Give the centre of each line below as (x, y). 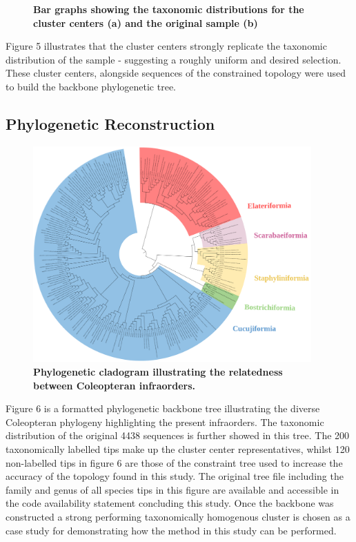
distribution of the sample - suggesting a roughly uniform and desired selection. (174, 59)
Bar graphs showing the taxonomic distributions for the (169, 9)
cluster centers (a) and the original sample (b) (146, 22)
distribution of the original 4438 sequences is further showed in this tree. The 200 (178, 435)
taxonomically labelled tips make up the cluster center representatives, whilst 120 (178, 449)
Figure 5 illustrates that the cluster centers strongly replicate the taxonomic (166, 46)
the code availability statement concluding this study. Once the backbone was (170, 503)
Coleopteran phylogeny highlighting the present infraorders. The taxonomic (165, 422)
